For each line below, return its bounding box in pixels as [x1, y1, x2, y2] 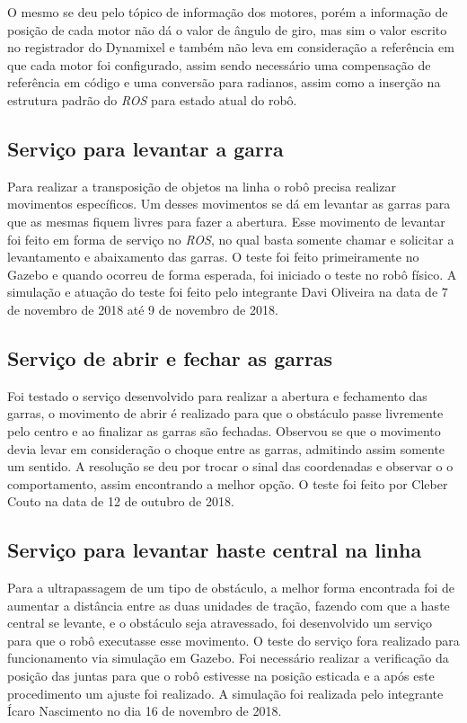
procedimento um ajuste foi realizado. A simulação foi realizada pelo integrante [7, 683, 444, 702]
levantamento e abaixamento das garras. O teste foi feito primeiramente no [7, 247, 419, 266]
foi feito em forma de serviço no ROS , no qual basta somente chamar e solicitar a [7, 229, 454, 248]
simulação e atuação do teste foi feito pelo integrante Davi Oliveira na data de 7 [7, 282, 448, 301]
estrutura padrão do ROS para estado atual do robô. [7, 90, 297, 109]
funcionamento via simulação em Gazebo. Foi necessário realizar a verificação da [7, 648, 449, 667]
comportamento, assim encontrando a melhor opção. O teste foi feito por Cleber [7, 474, 448, 493]
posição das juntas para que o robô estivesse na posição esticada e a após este [7, 666, 435, 685]
